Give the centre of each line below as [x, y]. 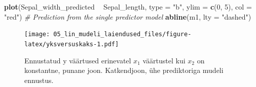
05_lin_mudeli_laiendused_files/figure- [122, 34]
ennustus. [39, 80]
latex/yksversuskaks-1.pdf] [72, 44]
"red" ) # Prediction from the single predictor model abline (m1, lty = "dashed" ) [128, 16]
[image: [37, 34]
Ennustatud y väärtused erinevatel [78, 60]
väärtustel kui [164, 60]
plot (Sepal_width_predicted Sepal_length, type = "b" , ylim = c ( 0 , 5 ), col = [128, 7]
